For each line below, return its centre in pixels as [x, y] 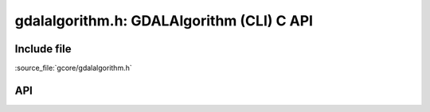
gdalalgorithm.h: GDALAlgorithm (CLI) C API [164, 21]
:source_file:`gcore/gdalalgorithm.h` [73, 68]
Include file [43, 49]
